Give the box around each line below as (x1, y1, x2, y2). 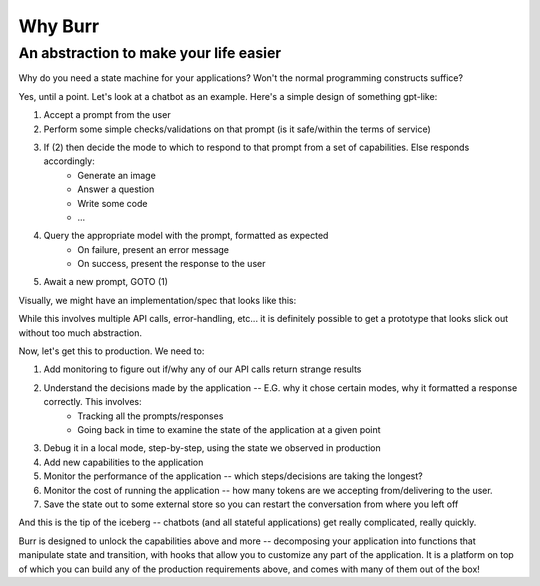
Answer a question (77, 183, 155, 195)
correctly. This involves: (43, 396, 142, 408)
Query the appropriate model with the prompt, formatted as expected (43, 230, 329, 242)
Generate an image (77, 169, 157, 181)
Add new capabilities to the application (43, 456, 204, 468)
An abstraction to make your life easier (18, 44, 282, 62)
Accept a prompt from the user (43, 109, 171, 121)
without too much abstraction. (18, 326, 143, 339)
